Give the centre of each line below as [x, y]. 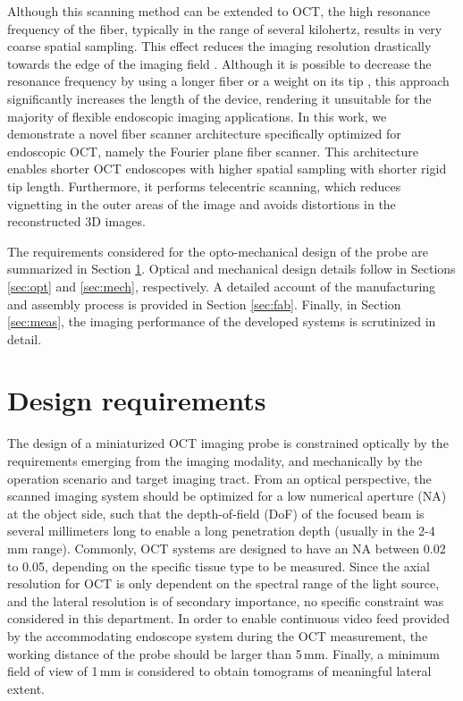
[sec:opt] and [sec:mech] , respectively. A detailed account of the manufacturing [222, 286]
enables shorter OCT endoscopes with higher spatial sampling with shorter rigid [227, 169]
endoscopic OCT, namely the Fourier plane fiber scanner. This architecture [213, 151]
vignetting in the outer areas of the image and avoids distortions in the [202, 203]
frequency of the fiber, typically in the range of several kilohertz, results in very [225, 28]
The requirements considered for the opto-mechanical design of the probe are [218, 251]
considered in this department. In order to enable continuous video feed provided [229, 618]
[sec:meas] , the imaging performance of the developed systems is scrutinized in [222, 321]
